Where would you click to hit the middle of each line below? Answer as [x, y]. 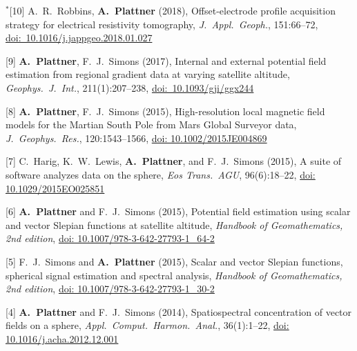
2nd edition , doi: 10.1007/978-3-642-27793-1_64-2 [110, 238]
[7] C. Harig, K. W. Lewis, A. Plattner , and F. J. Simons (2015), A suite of [174, 161]
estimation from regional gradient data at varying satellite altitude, [148, 74]
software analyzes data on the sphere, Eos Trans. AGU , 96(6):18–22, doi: [161, 174]
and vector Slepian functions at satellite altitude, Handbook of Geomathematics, [174, 224]
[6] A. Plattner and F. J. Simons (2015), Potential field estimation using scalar [178, 211]
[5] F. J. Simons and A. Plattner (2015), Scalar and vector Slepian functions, [174, 261]
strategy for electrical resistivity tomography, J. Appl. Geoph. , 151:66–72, [162, 24]
